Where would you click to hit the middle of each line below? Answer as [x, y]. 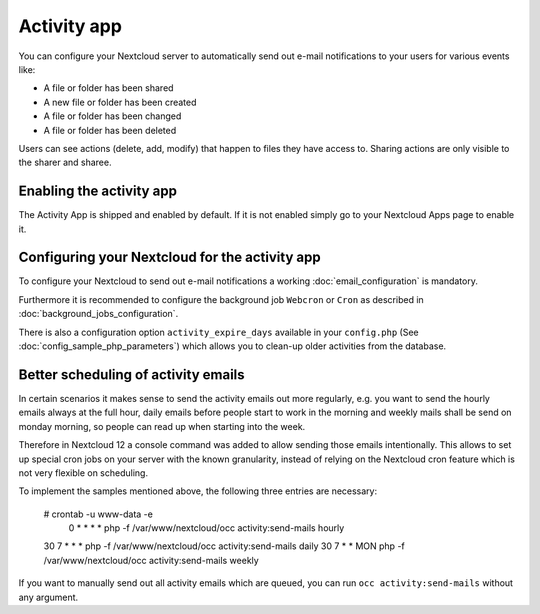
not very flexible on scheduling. [83, 472]
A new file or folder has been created [120, 102]
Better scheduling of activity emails [131, 374]
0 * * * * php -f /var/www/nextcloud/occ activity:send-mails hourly [206, 528]
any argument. [48, 597]
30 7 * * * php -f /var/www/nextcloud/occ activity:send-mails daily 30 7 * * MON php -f [224, 546]
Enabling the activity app [97, 191]
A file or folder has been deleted [110, 130]
